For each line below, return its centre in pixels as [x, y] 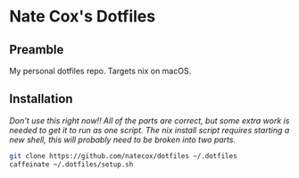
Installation [41, 99]
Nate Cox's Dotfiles [83, 17]
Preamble [37, 50]
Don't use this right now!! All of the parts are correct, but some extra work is [149, 120]
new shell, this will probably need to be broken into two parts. [123, 140]
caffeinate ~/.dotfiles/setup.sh [71, 164]
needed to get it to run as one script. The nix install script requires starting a [149, 130]
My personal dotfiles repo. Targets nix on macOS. [100, 71]
